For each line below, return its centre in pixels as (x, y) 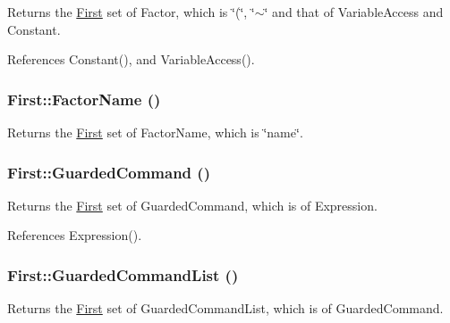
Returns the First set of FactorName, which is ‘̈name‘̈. (155, 132)
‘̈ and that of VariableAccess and (354, 12)
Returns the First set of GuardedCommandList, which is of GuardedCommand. (225, 308)
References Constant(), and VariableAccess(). (131, 59)
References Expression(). (75, 235)
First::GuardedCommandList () (123, 274)
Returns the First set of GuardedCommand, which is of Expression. (192, 205)
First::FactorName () (84, 99)
